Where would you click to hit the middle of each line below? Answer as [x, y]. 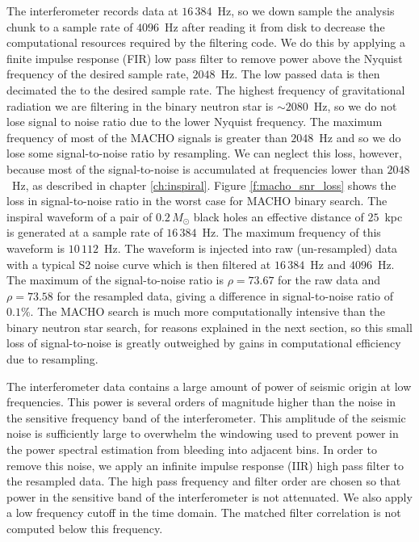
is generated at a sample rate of [85, 232]
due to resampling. [52, 359]
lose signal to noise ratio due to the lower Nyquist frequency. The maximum [195, 122]
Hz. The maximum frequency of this [291, 232]
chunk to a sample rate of [70, 26]
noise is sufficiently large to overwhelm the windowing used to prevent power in [203, 433]
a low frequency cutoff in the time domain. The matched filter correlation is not [204, 513]
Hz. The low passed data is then [300, 74]
